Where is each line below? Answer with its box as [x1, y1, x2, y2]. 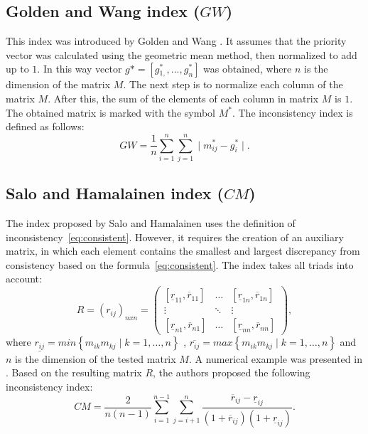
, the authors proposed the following [153, 365, 310, 380]
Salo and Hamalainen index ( [6, 182, 224, 204]
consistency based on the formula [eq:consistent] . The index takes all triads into [6, 257, 354, 272]
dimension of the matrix [6, 77, 111, 92]
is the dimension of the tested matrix [15, 351, 176, 366]
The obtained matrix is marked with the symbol [6, 105, 216, 120]
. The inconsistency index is [232, 105, 353, 120]
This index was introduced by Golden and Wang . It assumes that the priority [6, 33, 347, 48]
